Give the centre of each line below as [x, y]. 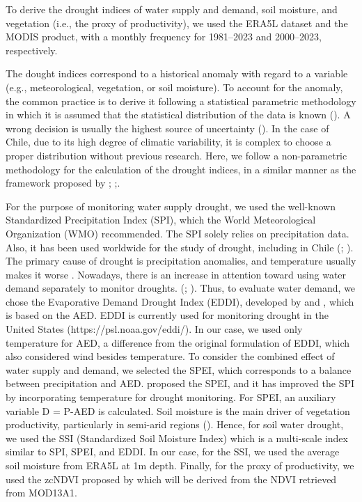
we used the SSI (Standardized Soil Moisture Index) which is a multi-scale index [177, 438]
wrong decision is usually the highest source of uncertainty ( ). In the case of [167, 128]
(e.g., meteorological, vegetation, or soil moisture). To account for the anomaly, [174, 87]
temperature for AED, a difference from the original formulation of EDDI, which [178, 342]
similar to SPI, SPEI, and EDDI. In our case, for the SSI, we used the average [173, 452]
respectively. [32, 50]
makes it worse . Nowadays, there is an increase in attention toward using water [176, 274]
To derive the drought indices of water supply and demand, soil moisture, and [172, 9]
